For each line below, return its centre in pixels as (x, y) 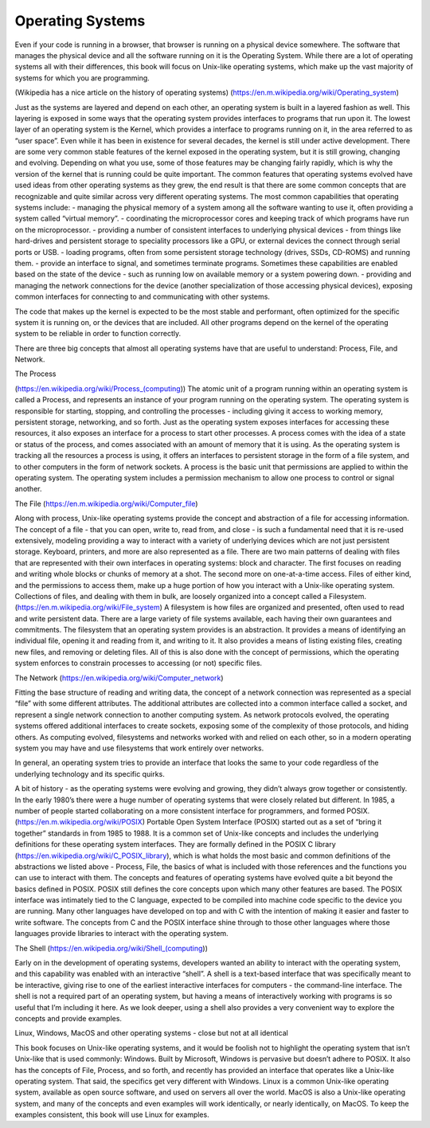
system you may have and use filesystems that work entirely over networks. (139, 748)
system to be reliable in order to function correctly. (98, 334)
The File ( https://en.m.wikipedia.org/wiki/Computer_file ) (106, 503)
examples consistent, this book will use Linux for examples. (112, 1114)
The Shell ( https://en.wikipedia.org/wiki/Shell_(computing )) (111, 948)
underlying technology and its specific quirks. (90, 774)
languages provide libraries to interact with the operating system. (121, 934)
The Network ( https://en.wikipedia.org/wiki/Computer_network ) (119, 678)
